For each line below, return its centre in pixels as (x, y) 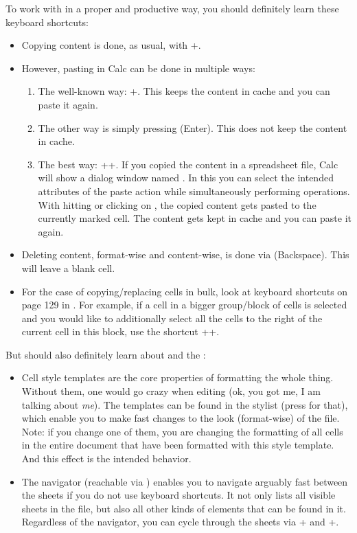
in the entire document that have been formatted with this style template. (178, 445)
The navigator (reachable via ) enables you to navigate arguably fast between (185, 481)
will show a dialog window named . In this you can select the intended (186, 178)
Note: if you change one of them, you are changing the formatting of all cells (182, 431)
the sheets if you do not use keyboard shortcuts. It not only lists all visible (178, 495)
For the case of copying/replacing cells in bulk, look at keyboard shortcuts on (185, 291)
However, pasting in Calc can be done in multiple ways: (138, 68)
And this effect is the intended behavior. (106, 458)
